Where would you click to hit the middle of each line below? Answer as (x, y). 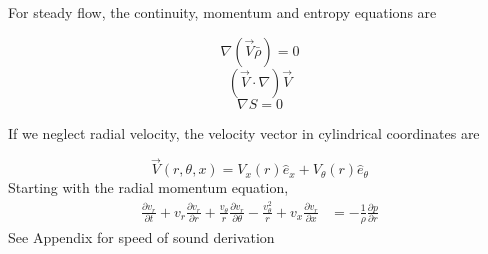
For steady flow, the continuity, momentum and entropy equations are (222, 12)
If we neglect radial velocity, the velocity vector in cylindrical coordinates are (244, 132)
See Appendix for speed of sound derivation (141, 236)
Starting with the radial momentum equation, (148, 187)
